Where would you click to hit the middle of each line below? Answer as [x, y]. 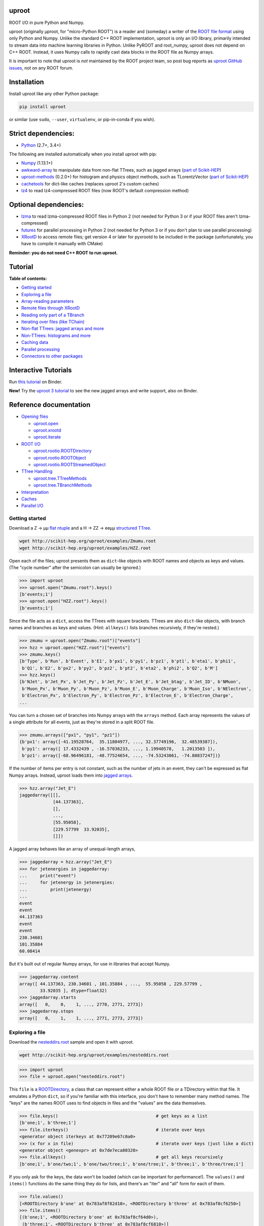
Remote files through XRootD [51, 308]
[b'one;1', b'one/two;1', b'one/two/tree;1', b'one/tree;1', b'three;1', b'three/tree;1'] [132, 1164]
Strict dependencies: [42, 133]
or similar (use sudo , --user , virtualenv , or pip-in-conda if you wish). [82, 119]
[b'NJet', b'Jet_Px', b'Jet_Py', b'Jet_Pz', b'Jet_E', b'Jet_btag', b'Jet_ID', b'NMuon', [130, 682]
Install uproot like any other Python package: [54, 94]
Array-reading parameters [48, 301]
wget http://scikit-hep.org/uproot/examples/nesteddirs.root [94, 1055]
